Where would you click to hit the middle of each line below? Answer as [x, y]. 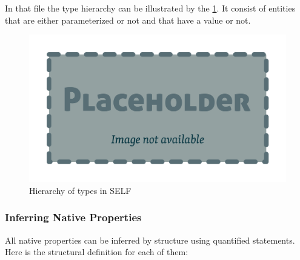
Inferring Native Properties [73, 217]
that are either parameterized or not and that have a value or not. [128, 20]
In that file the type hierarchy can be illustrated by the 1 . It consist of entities [150, 8]
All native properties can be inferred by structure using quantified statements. [150, 240]
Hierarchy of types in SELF [80, 190]
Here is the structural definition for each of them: [97, 252]
